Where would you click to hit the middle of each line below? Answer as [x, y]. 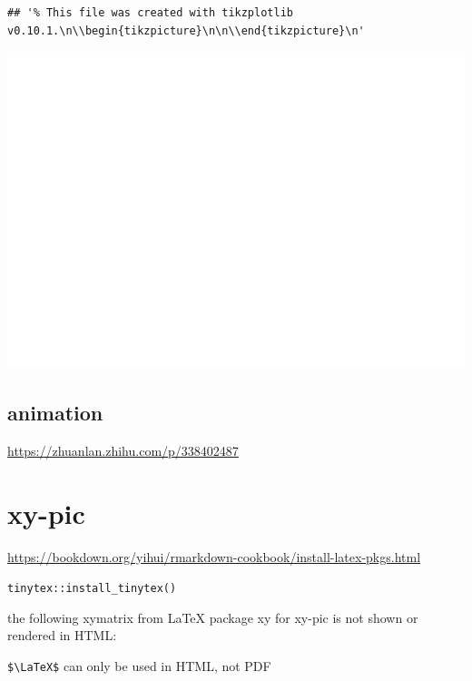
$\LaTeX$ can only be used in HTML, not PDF [139, 666]
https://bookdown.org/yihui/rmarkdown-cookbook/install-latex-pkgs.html [214, 556]
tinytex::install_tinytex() [92, 589]
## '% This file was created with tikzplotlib [150, 13]
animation [55, 413]
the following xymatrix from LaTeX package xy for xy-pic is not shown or [213, 617]
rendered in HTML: [62, 635]
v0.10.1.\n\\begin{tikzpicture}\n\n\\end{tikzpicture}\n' [186, 30]
